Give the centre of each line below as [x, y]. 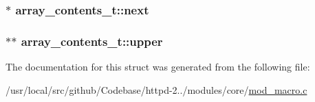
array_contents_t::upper [92, 41]
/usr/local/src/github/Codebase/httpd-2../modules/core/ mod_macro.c [156, 89]
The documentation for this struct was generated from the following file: [158, 67]
